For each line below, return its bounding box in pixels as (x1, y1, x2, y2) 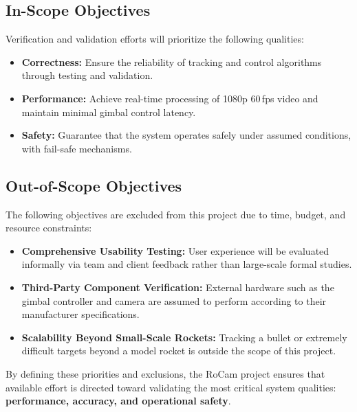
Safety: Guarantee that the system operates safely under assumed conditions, (21, 128, 351, 142)
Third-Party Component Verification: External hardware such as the (21, 279, 334, 294)
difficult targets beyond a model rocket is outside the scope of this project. (21, 343, 336, 358)
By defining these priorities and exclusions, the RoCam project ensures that (6, 366, 325, 380)
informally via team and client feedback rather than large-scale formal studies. (21, 257, 352, 271)
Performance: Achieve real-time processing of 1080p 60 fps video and (21, 91, 318, 105)
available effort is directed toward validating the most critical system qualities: (6, 380, 336, 394)
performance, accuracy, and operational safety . (6, 393, 231, 408)
